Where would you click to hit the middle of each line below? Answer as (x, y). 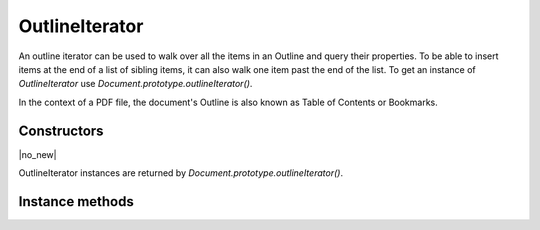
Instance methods (76, 201)
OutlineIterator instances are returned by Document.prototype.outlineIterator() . (181, 173)
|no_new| (37, 154)
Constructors (61, 130)
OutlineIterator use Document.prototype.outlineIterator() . (135, 84)
